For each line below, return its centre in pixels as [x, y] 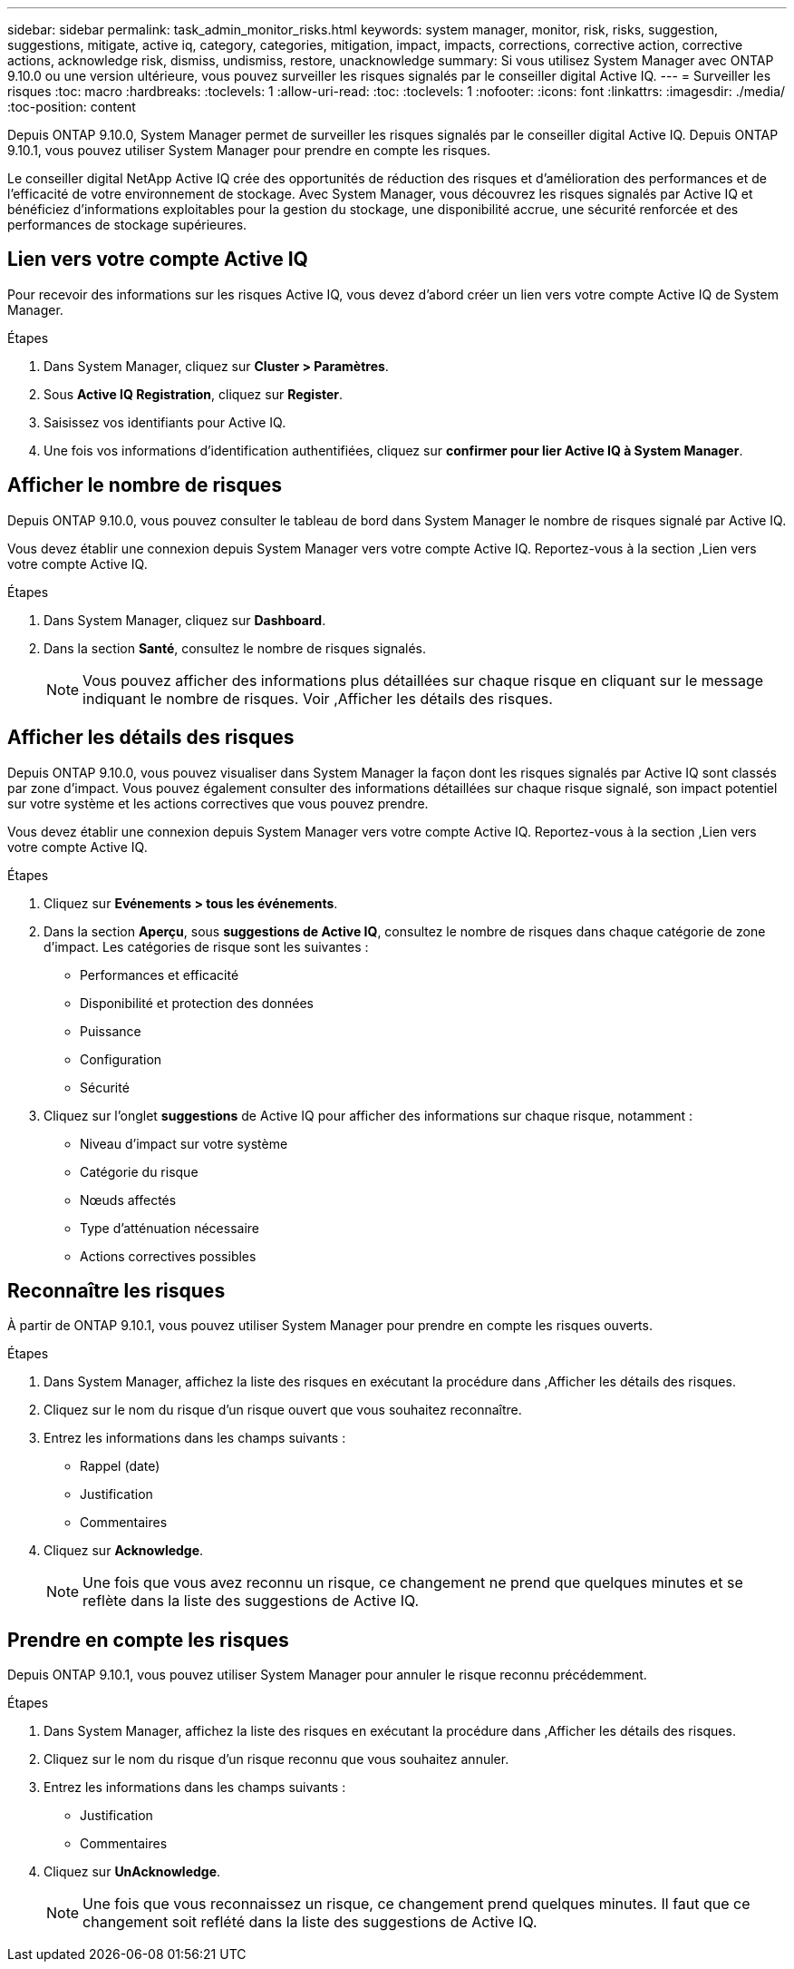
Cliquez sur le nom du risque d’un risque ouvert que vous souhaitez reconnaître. [283, 1410]
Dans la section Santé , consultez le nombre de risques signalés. [235, 648]
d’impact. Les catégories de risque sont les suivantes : [206, 946]
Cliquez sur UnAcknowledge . [132, 1872]
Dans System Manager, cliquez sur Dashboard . [185, 620]
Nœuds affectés [128, 1200]
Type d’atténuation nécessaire [169, 1228]
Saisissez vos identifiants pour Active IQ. [165, 422]
